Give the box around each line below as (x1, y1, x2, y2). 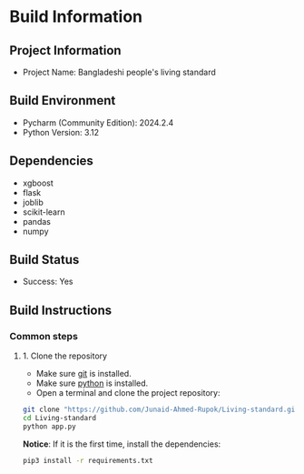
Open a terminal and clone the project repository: (35, 388, 221, 398)
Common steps (9, 329, 79, 342)
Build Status (9, 252, 80, 267)
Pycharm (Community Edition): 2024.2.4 (22, 116, 174, 128)
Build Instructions (9, 302, 113, 318)
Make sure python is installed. (35, 378, 149, 388)
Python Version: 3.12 (22, 126, 100, 137)
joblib (22, 197, 44, 207)
